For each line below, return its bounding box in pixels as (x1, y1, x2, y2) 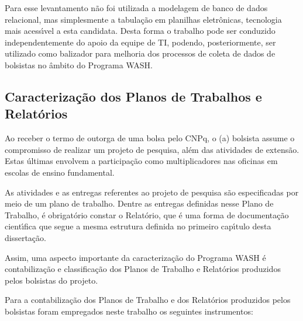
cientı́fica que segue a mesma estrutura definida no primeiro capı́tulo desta (5, 220, 271, 232)
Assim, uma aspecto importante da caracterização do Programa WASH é (5, 251, 266, 263)
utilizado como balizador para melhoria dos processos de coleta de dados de (5, 47, 276, 60)
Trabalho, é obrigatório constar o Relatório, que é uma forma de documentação (5, 208, 289, 221)
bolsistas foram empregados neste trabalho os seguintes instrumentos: (5, 305, 253, 317)
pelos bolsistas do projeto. (5, 274, 98, 286)
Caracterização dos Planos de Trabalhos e (5, 87, 262, 105)
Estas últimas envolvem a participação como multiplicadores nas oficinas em (5, 155, 278, 167)
